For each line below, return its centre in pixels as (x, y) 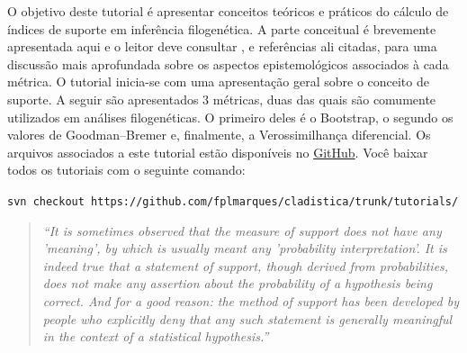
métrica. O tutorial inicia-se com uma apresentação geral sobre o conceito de (218, 81)
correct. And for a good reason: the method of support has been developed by (251, 300)
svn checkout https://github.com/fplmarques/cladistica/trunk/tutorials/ (233, 201)
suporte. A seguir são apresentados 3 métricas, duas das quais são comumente (222, 99)
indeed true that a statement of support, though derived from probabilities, (246, 265)
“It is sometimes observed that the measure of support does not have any (242, 230)
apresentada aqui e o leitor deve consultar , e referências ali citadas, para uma (222, 46)
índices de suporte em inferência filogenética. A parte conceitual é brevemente (222, 28)
